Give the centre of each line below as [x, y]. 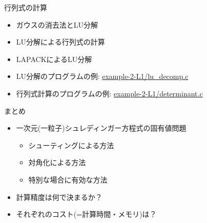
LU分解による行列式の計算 [60, 42]
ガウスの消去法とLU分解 [57, 24]
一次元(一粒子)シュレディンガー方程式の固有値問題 [101, 128]
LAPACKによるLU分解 [54, 59]
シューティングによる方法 [71, 145]
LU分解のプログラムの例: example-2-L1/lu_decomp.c [102, 76]
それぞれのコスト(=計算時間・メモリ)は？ [86, 214]
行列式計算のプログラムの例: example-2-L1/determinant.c [109, 93]
